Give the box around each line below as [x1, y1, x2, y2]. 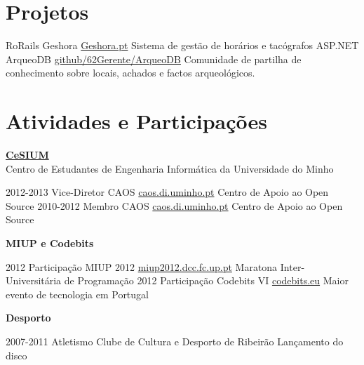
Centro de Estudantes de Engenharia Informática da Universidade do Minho [6, 161, 334, 175]
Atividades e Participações [6, 107, 267, 135]
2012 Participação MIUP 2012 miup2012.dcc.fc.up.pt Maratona [6, 259, 278, 274]
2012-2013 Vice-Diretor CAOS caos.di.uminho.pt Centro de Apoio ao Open [6, 185, 329, 199]
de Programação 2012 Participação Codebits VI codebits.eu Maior [64, 273, 349, 288]
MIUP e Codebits [6, 236, 94, 250]
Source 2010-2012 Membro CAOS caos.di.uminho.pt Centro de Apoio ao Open [6, 198, 343, 213]
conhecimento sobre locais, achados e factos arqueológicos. [6, 65, 255, 80]
